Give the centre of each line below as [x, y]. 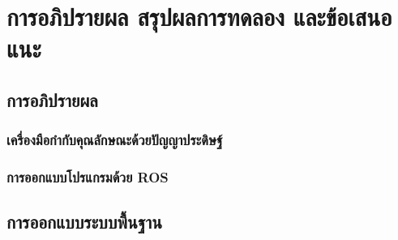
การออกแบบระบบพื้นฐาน [84, 222]
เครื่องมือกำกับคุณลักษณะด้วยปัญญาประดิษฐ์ [115, 140]
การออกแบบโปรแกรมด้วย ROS [88, 177]
